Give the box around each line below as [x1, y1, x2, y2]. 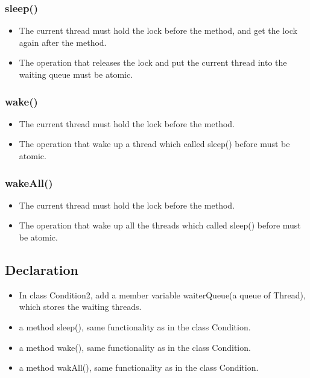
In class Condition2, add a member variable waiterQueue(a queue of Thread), [19, 288, 306, 301]
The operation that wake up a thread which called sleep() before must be [19, 137, 290, 150]
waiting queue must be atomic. [19, 68, 133, 80]
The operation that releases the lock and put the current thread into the [19, 56, 287, 69]
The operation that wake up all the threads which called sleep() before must [19, 219, 301, 232]
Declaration [5, 260, 79, 279]
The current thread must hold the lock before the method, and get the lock [19, 24, 297, 37]
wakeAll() [5, 175, 53, 190]
